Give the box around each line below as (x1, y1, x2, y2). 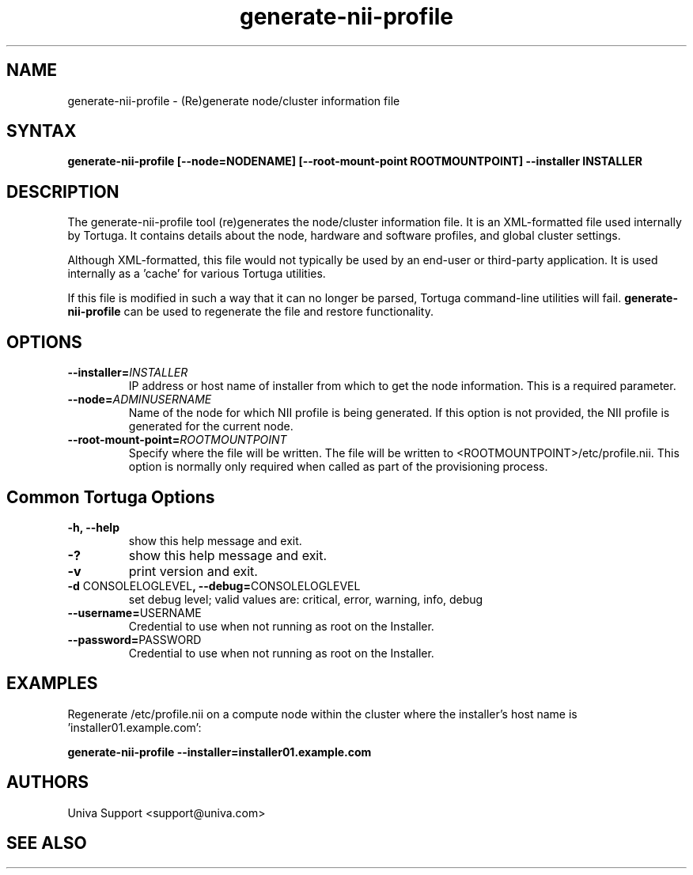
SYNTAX (6, 121, 77, 142)
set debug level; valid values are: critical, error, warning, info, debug (128, 592, 483, 606)
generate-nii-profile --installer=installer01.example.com (67, 744, 372, 759)
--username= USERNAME (67, 605, 202, 619)
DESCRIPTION (6, 181, 119, 202)
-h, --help (67, 520, 119, 534)
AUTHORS (6, 772, 89, 793)
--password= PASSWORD (67, 632, 202, 646)
